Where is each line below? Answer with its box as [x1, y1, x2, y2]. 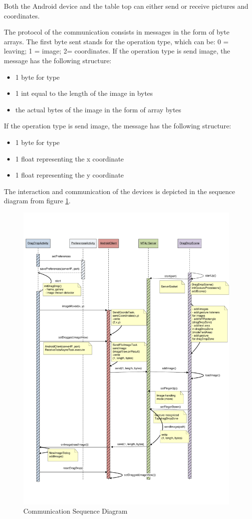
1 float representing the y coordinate [15, 170, 124, 180]
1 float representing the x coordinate [15, 153, 124, 163]
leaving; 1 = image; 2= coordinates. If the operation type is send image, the [4, 46, 230, 56]
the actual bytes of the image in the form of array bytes [15, 104, 182, 114]
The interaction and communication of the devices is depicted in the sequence [4, 186, 235, 196]
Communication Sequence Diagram [23, 506, 128, 516]
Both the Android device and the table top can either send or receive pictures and [4, 1, 249, 11]
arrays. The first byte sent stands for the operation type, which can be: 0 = [4, 36, 229, 46]
